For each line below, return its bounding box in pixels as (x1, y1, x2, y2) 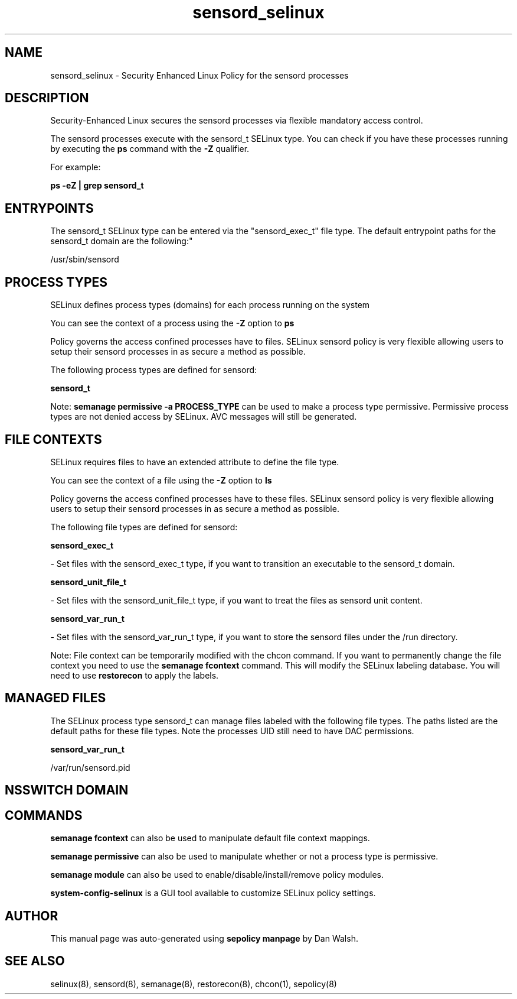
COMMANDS (5, 807, 83, 823)
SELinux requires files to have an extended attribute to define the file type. (50, 456, 339, 467)
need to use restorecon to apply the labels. (50, 670, 219, 680)
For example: (50, 162, 101, 173)
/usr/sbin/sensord (50, 254, 119, 265)
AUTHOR (5, 908, 58, 923)
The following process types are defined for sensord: (50, 365, 257, 375)
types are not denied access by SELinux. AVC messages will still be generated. (50, 411, 357, 422)
